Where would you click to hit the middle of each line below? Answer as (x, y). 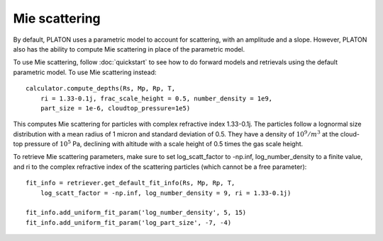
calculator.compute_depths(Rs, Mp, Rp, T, (101, 89)
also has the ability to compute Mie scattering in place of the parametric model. (129, 49)
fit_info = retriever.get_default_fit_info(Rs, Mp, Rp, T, (131, 183)
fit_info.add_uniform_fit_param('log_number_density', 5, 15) (136, 213)
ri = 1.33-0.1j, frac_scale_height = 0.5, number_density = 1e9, (156, 98)
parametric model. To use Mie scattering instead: (85, 72)
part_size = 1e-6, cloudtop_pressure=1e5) (115, 108)
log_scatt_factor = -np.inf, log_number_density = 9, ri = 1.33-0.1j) (166, 193)
